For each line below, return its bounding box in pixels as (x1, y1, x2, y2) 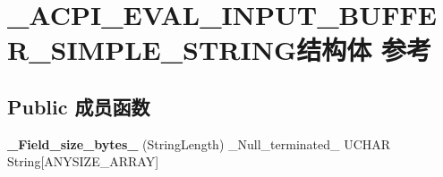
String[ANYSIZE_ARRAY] (7, 152, 159, 171)
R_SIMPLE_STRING (7, 31, 297, 68)
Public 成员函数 (7, 92, 150, 120)
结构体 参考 (296, 31, 431, 68)
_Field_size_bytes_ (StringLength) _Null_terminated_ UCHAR (7, 134, 391, 153)
